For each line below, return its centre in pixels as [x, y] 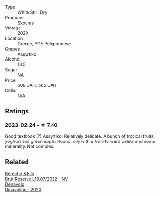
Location [14, 38]
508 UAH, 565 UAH [37, 85]
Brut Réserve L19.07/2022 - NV [37, 179]
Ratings [17, 111]
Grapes [13, 49]
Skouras [26, 23]
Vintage [13, 28]
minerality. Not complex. [30, 146]
